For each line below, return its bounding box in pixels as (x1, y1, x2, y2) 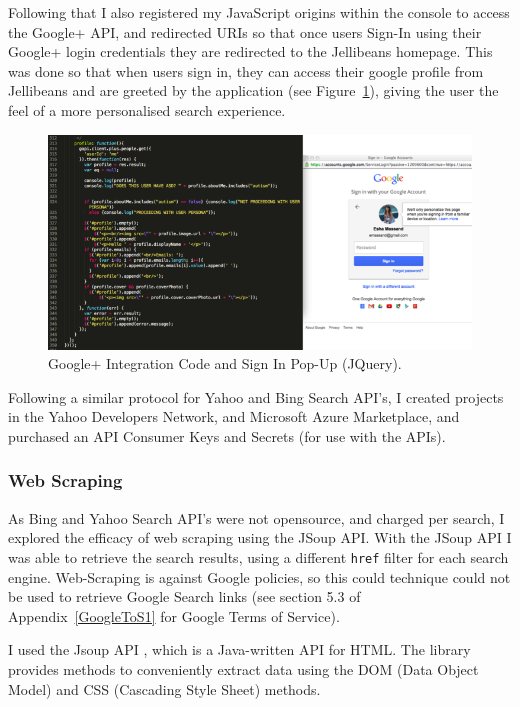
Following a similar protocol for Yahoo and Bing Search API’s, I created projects (8, 386, 504, 407)
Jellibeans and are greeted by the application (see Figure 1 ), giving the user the (8, 80, 499, 101)
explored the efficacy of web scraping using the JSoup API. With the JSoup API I (8, 527, 512, 548)
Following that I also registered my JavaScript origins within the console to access (8, 2, 510, 22)
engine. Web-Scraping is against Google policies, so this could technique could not (8, 566, 511, 587)
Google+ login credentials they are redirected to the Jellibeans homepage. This (8, 41, 493, 62)
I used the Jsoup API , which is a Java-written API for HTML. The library (8, 639, 471, 660)
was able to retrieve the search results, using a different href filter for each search (8, 546, 509, 567)
